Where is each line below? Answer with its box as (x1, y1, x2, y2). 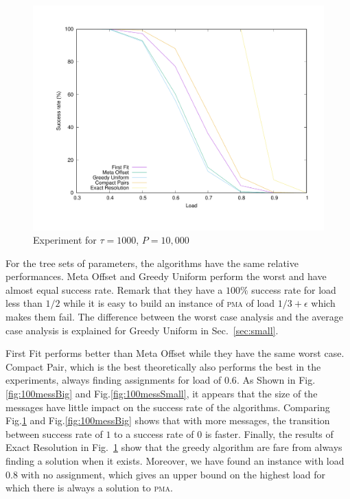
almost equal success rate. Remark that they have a (5, 282, 223, 297)
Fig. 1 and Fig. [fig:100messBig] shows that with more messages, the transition (5, 413, 330, 428)
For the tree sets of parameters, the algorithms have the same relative (5, 255, 299, 270)
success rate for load (251, 282, 336, 297)
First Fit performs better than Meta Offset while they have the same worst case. (5, 346, 345, 360)
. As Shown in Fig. (236, 373, 316, 387)
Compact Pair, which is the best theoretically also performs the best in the (5, 359, 321, 373)
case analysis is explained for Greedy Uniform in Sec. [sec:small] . (5, 323, 279, 337)
